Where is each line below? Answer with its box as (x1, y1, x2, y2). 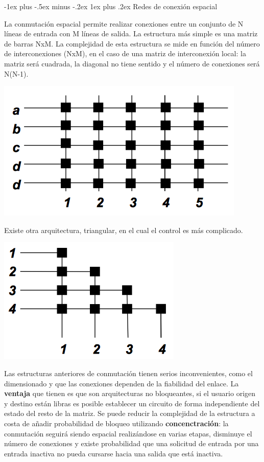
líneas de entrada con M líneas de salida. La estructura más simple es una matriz (4, 28, 258, 39)
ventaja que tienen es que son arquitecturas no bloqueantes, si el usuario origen (4, 388, 256, 399)
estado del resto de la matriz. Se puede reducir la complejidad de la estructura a (4, 408, 255, 419)
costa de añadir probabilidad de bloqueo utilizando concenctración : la (4, 418, 229, 428)
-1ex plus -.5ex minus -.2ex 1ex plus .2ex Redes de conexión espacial (4, 1, 218, 11)
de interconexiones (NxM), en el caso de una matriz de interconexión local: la (4, 48, 246, 59)
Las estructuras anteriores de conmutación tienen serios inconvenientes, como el (4, 367, 253, 378)
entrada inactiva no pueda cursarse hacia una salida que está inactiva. (4, 448, 223, 458)
